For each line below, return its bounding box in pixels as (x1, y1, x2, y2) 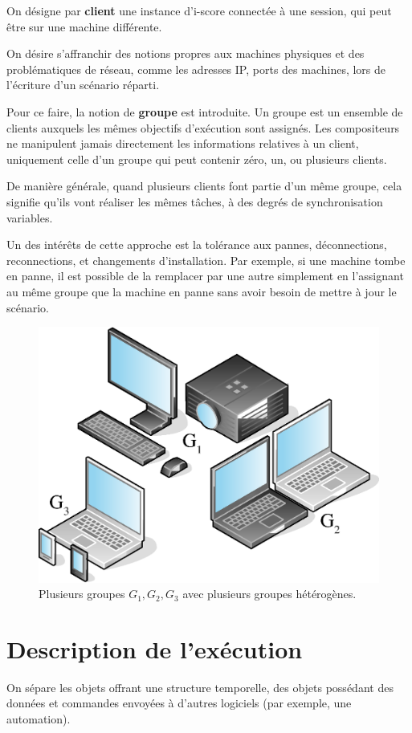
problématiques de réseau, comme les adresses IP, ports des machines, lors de (6, 60, 386, 77)
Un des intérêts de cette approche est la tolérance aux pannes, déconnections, (6, 236, 387, 253)
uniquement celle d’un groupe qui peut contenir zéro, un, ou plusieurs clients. (6, 150, 387, 167)
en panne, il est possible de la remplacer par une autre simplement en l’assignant (6, 267, 404, 284)
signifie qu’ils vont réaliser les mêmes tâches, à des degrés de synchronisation (6, 193, 383, 210)
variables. (6, 209, 53, 226)
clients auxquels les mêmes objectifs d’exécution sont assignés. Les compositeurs (6, 119, 400, 136)
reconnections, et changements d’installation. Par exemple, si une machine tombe (6, 251, 406, 268)
